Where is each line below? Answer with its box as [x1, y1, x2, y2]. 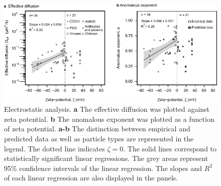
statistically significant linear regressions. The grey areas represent [4, 153, 208, 163]
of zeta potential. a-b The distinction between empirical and [4, 123, 190, 134]
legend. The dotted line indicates [4, 143, 105, 153]
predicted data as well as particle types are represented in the [4, 133, 194, 143]
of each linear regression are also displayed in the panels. [4, 172, 178, 183]
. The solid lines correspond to [123, 143, 217, 153]
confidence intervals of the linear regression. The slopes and [19, 162, 202, 173]
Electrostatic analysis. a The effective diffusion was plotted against [4, 104, 210, 114]
